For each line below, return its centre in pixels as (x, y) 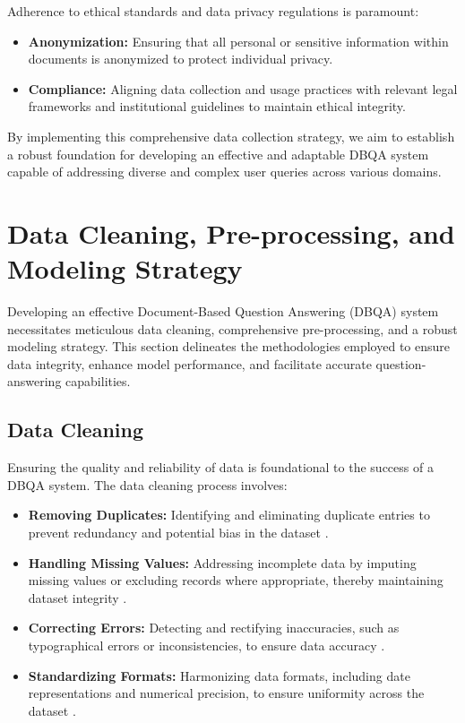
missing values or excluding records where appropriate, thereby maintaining (236, 580)
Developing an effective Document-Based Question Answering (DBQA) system (223, 311)
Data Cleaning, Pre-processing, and (231, 232)
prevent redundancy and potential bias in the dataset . (178, 533)
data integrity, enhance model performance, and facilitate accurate (189, 363)
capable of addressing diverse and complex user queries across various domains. (224, 172)
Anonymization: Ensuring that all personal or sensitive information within (238, 41)
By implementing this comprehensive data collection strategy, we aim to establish (231, 136)
